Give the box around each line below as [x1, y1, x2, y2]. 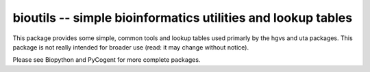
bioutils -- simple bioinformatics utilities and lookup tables [12, 10, 353, 25]
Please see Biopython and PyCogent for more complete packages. [12, 56, 201, 64]
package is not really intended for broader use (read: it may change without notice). [12, 43, 249, 51]
